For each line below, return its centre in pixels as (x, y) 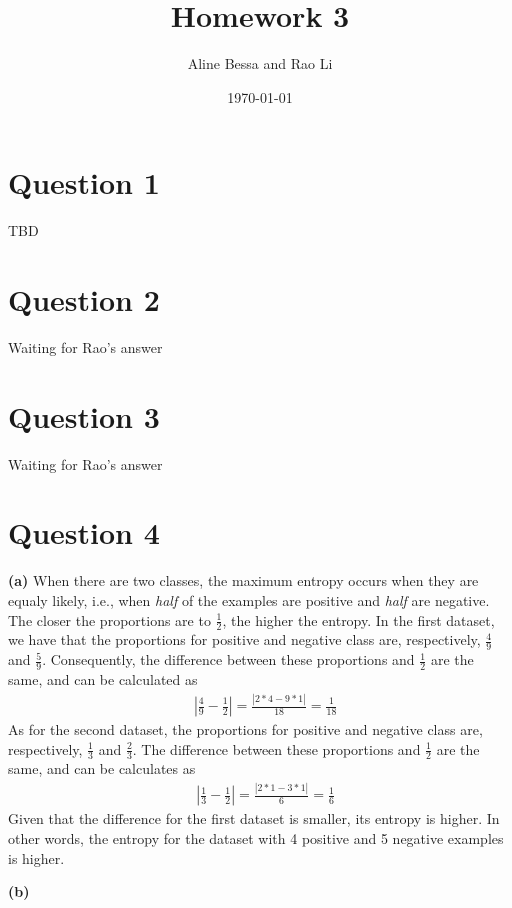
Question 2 (84, 299)
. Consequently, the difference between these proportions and (228, 659)
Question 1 (84, 182)
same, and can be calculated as (103, 679)
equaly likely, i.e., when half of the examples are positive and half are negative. (249, 600)
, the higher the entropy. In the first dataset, (358, 619)
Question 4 (84, 532)
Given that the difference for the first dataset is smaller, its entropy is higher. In (254, 818)
